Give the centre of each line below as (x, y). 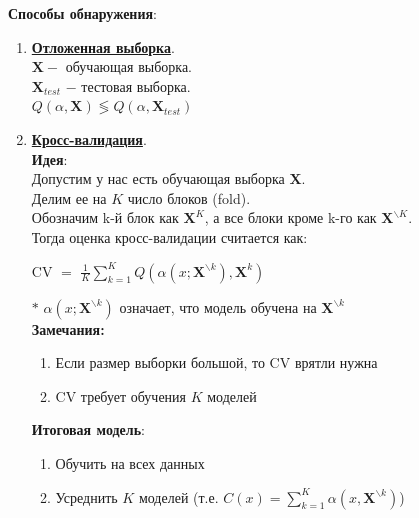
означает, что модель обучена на (218, 306)
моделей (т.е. (178, 496)
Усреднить (86, 496)
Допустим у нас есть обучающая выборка (158, 178)
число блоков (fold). (189, 197)
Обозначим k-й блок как (105, 217)
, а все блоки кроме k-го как (290, 217)
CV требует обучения (121, 395)
